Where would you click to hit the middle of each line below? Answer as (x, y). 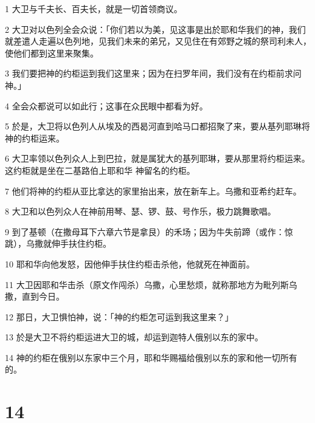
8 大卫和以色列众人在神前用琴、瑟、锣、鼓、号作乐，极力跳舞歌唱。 (140, 211)
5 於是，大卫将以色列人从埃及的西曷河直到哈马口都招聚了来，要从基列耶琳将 (157, 126)
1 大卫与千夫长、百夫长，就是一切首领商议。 (94, 9)
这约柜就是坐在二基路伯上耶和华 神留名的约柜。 (100, 170)
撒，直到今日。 (35, 296)
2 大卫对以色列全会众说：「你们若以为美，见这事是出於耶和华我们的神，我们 (155, 29)
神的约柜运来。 (35, 138)
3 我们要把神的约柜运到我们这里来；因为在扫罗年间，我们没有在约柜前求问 (153, 73)
